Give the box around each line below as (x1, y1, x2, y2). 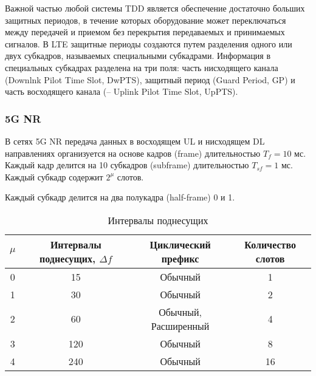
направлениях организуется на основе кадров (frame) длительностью (5, 146, 261, 159)
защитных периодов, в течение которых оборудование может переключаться (5, 13, 286, 26)
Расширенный (151, 318, 210, 333)
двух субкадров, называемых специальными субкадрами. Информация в (5, 49, 271, 62)
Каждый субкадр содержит (5, 170, 103, 183)
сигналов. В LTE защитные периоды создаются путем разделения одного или (5, 37, 292, 50)
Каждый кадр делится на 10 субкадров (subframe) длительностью (5, 159, 249, 171)
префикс (161, 251, 199, 265)
